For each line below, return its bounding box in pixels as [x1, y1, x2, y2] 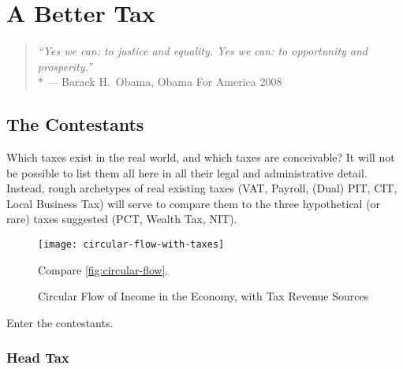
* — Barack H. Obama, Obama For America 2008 [37, 73, 282, 90]
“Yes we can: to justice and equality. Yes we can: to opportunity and [37, 43, 368, 59]
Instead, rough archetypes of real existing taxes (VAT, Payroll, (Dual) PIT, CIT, [6, 180, 397, 196]
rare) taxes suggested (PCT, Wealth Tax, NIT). [6, 211, 237, 227]
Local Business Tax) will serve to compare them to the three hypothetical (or [6, 195, 381, 211]
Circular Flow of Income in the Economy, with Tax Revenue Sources [38, 288, 369, 304]
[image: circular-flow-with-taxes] [38, 239, 225, 251]
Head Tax [6, 348, 69, 367]
